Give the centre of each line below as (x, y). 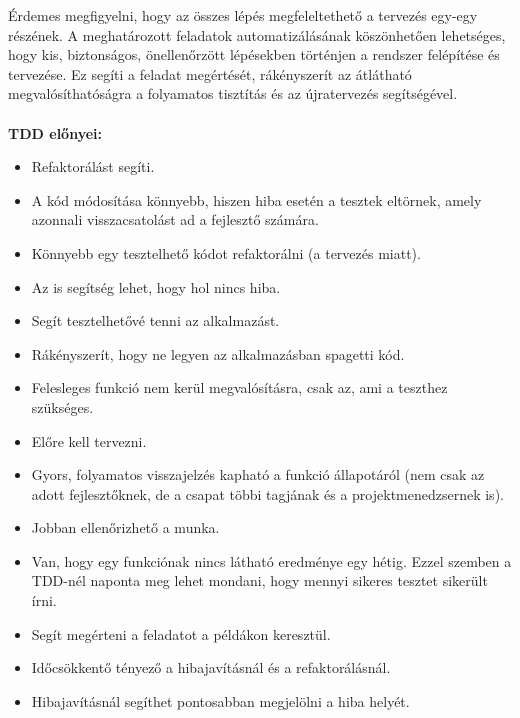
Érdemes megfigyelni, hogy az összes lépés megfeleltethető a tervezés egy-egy (243, 15)
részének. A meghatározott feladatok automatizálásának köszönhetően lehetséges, (257, 34)
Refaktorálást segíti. (93, 166)
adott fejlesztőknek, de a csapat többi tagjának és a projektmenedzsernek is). (267, 493)
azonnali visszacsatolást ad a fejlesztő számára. (175, 219)
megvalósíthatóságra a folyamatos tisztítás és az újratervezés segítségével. (233, 93)
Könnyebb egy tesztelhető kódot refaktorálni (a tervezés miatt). (226, 252)
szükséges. (62, 406)
